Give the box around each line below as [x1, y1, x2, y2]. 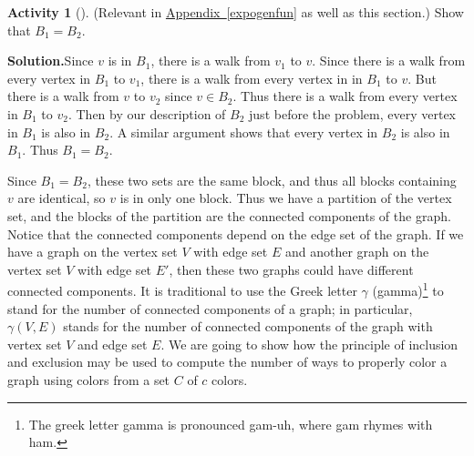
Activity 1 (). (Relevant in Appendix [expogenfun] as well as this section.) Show [7, 3, 464, 21]
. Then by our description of [67, 104, 226, 123]
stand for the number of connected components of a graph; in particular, [7, 299, 413, 318]
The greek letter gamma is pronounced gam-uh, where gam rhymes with [28, 414, 433, 433]
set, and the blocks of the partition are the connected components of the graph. [7, 206, 451, 225]
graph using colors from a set [7, 370, 170, 389]
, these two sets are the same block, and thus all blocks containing [87, 170, 457, 189]
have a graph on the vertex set [7, 242, 178, 261]
